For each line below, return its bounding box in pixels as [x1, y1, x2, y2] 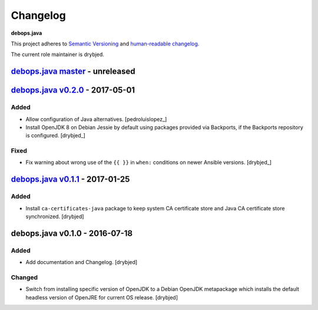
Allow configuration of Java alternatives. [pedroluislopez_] [25, 116, 167, 123]
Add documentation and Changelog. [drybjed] [25, 259, 138, 266]
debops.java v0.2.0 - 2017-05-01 [11, 85, 135, 95]
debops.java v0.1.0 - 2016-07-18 [11, 228, 133, 238]
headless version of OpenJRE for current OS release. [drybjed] [25, 293, 178, 301]
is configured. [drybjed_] [25, 132, 85, 139]
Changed [11, 273, 38, 281]
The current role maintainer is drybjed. [11, 51, 104, 58]
